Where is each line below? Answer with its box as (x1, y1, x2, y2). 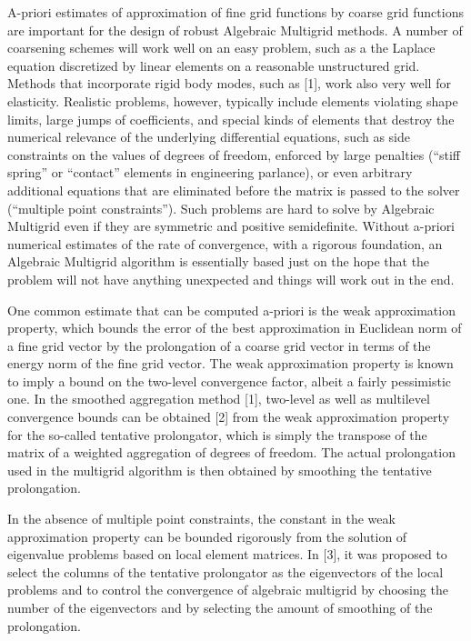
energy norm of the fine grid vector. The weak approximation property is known (7, 354, 454, 373)
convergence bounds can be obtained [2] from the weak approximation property (7, 407, 450, 426)
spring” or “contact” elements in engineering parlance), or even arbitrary (7, 163, 413, 182)
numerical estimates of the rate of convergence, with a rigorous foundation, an (7, 234, 443, 253)
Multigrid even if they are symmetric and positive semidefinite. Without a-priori (7, 216, 456, 235)
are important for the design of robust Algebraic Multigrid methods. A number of (7, 20, 463, 39)
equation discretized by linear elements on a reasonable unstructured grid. (7, 55, 420, 75)
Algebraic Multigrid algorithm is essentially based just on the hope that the (7, 252, 430, 271)
